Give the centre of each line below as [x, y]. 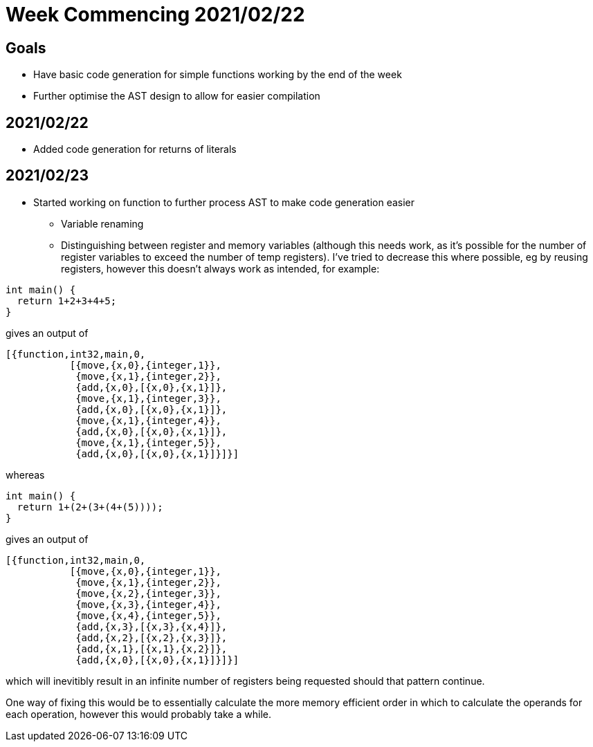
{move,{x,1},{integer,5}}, [148, 442]
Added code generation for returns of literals [135, 149]
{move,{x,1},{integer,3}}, [148, 398]
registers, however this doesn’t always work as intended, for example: [220, 268]
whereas [25, 474]
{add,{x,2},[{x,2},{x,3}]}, [152, 637]
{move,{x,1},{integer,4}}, [148, 420]
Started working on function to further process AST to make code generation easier [224, 202]
